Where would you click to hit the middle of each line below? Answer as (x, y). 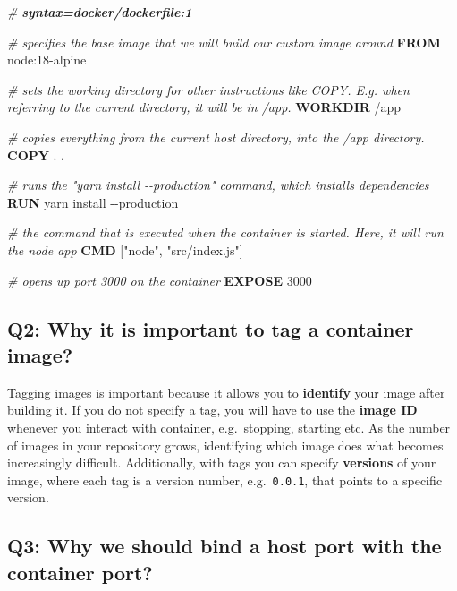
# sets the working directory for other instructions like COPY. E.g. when (208, 89)
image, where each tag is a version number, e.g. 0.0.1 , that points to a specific (225, 480)
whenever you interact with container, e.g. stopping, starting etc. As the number (229, 427)
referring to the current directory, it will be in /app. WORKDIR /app (204, 107)
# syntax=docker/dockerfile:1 (100, 12)
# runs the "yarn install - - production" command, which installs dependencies (218, 185)
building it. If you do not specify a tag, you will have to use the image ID (212, 410)
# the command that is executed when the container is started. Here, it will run (225, 232)
